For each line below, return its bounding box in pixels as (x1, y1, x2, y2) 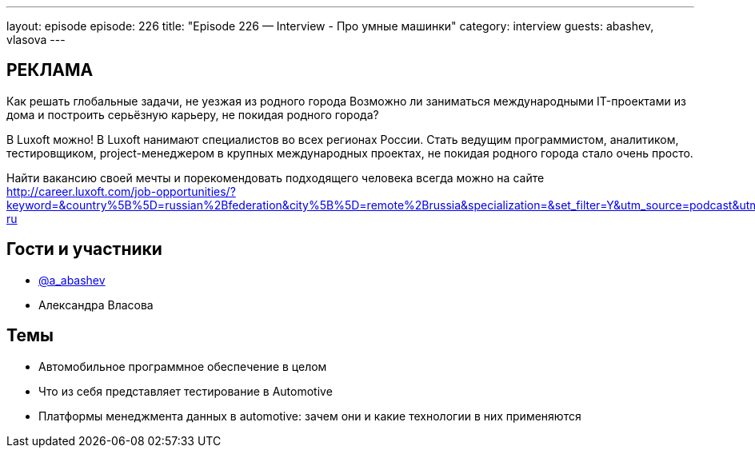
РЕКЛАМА (6, 60, 94, 81)
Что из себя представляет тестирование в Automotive (38, 384, 333, 398)
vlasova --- (6, 33, 66, 46)
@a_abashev (38, 273, 106, 287)
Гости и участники (6, 239, 162, 260)
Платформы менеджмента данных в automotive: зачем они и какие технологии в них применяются (38, 408, 581, 423)
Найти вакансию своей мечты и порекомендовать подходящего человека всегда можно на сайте (6, 170, 545, 185)
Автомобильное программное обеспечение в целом (38, 359, 327, 373)
